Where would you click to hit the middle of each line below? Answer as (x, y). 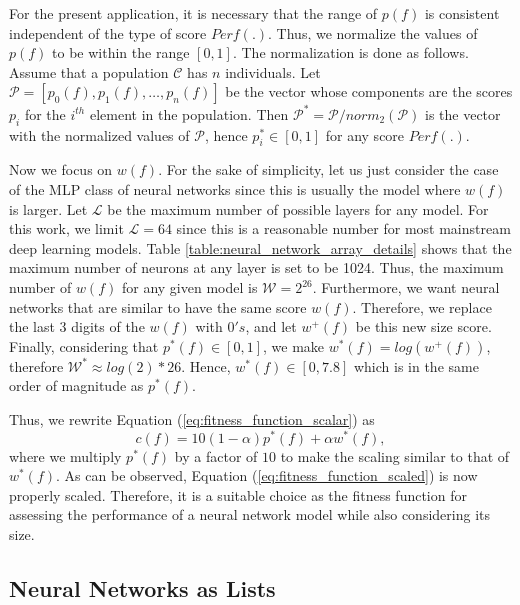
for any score (365, 134)
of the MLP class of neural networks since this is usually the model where (235, 189)
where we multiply (65, 455)
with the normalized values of (99, 134)
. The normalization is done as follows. (350, 52)
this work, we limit (66, 228)
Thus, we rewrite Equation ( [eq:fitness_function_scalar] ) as (192, 419)
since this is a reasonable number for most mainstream (343, 228)
